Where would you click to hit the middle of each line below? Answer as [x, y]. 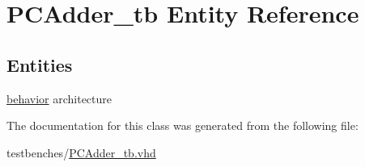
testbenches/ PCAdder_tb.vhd [81, 152]
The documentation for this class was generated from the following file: [182, 125]
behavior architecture [59, 98]
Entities [40, 64]
